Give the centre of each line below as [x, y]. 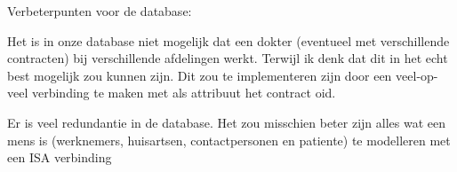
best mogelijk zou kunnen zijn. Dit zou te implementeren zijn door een [200, 75]
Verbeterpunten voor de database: [100, 11]
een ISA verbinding [60, 157]
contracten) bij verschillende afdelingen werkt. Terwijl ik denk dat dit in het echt [228, 58]
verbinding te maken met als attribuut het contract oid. [184, 93]
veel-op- [417, 75]
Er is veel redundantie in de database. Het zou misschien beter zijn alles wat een [226, 122]
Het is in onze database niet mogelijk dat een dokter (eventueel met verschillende [228, 40]
